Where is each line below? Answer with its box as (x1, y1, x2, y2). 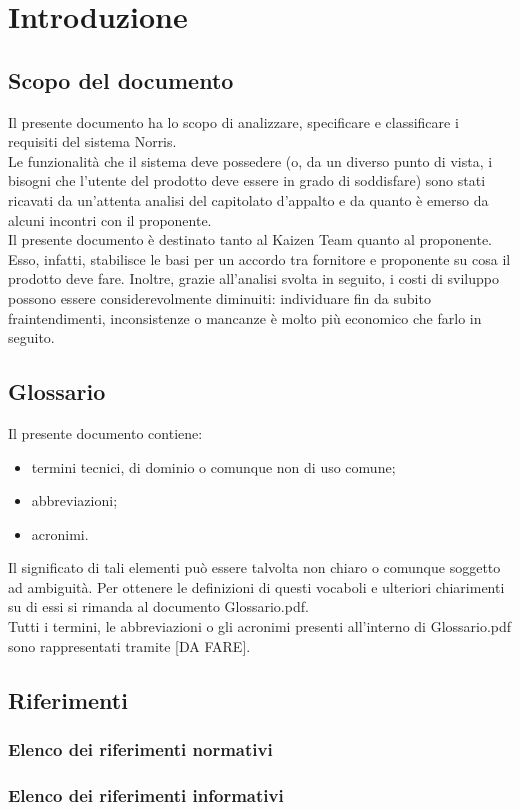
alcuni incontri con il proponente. (8, 209, 212, 230)
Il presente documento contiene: (8, 422, 203, 443)
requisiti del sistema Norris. (8, 131, 177, 152)
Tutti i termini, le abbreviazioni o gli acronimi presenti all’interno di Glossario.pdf (8, 616, 512, 637)
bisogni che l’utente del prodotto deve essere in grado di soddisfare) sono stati (8, 170, 486, 191)
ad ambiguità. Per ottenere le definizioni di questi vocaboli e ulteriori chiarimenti (8, 576, 505, 597)
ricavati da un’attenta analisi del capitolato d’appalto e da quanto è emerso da (8, 189, 489, 210)
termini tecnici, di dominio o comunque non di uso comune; (31, 456, 396, 477)
